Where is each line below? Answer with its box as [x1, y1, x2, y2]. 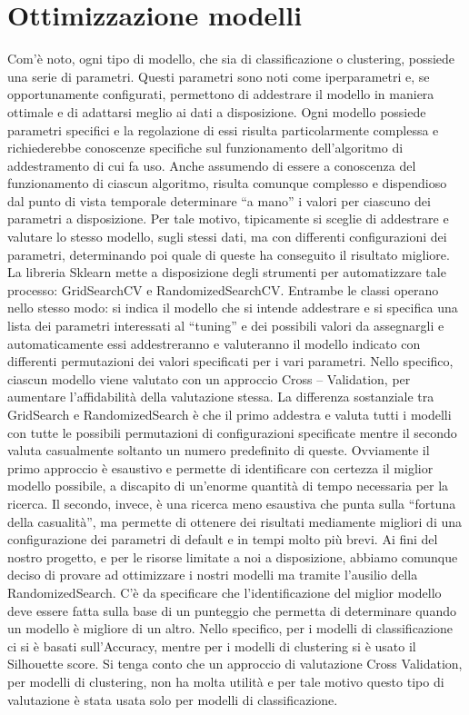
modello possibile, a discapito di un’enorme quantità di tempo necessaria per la [7, 476, 449, 495]
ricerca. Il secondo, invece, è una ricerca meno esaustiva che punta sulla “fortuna [7, 493, 456, 512]
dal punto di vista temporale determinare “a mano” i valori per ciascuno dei [7, 191, 431, 210]
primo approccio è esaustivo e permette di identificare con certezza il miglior [7, 458, 434, 477]
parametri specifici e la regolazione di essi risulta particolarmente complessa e [7, 120, 439, 139]
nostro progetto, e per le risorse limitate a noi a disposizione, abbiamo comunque [7, 547, 458, 566]
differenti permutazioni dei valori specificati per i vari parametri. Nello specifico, [7, 352, 454, 371]
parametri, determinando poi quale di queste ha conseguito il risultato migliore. [7, 244, 450, 263]
